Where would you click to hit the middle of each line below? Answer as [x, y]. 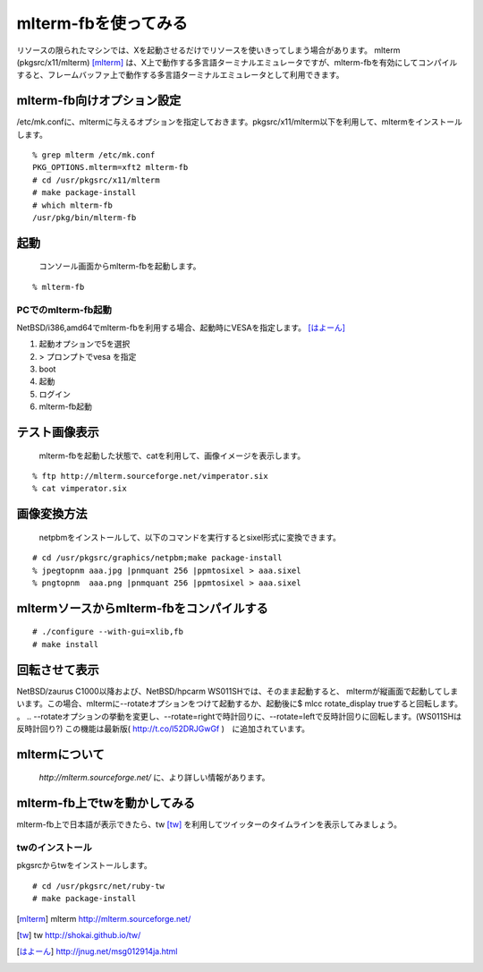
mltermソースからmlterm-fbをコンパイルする [142, 608]
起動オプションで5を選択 [85, 344]
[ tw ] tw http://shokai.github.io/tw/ [79, 934]
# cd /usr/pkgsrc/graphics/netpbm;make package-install [157, 558]
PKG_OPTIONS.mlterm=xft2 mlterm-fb [110, 167]
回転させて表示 [58, 670]
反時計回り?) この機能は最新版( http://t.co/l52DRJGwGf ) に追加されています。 [163, 729]
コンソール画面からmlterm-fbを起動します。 [120, 266]
